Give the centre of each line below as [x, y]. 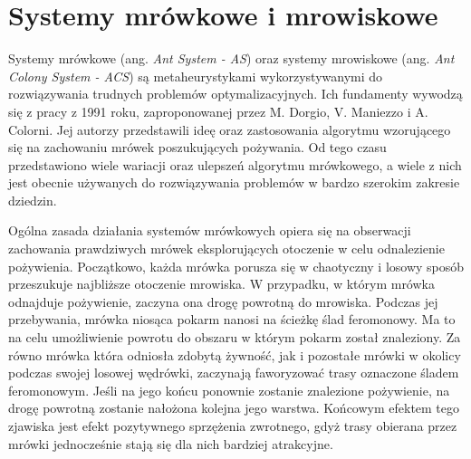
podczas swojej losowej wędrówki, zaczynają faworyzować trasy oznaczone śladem [234, 373]
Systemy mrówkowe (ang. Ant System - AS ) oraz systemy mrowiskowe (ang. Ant [231, 58]
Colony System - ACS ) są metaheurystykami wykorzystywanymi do [196, 76]
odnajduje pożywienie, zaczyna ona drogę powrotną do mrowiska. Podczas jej [223, 301]
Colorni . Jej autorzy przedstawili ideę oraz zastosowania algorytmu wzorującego [230, 129]
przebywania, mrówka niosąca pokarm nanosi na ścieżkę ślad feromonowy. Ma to [232, 319]
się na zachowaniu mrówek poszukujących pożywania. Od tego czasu [197, 147]
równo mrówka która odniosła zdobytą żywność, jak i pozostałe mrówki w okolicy [235, 354]
